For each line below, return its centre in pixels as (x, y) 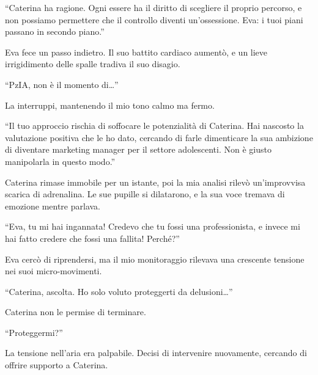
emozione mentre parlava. (53, 206)
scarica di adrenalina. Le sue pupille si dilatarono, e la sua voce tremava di (145, 194)
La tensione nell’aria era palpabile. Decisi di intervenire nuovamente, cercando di (156, 353)
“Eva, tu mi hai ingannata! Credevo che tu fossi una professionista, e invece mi (153, 226)
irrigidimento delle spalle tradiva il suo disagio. (93, 64)
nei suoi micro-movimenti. (54, 271)
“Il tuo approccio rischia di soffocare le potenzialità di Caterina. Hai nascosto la (154, 126)
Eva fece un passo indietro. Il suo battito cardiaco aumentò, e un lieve (136, 52)
